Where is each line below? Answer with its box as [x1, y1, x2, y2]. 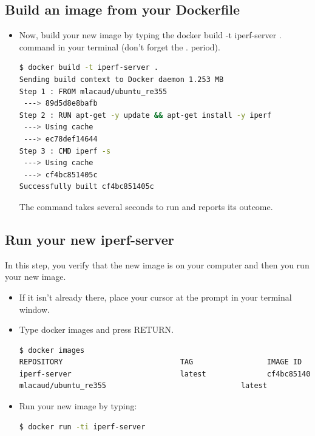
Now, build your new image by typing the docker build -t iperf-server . [19, 29, 282, 41]
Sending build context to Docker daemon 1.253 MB [19, 75, 224, 84]
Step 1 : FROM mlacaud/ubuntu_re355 [19, 87, 168, 96]
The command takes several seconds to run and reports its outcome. [19, 200, 273, 213]
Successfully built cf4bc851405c [19, 182, 154, 191]
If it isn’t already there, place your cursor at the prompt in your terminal [19, 290, 292, 303]
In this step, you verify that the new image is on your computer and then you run [5, 258, 310, 271]
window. [19, 302, 50, 315]
